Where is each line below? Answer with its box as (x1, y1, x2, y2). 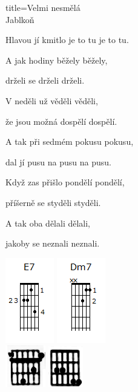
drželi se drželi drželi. (5, 74, 85, 87)
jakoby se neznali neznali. (5, 237, 100, 250)
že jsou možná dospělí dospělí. (5, 115, 117, 127)
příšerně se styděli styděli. (5, 196, 101, 208)
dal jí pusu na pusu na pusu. (5, 155, 111, 168)
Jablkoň (5, 13, 34, 25)
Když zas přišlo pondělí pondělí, (5, 176, 125, 188)
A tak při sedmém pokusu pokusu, (5, 135, 134, 148)
